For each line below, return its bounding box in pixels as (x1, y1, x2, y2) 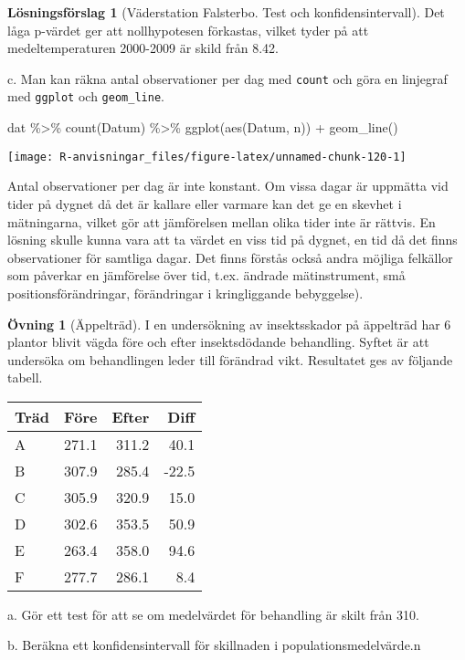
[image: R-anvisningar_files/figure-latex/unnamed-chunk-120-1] (7, 150, 407, 163)
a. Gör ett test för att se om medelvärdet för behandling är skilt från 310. (7, 604, 419, 623)
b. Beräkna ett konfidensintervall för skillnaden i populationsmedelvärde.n (7, 635, 421, 655)
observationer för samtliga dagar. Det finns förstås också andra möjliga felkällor (7, 247, 453, 267)
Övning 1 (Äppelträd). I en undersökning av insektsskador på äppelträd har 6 (7, 314, 451, 333)
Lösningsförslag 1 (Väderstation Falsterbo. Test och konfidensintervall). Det (7, 3, 445, 21)
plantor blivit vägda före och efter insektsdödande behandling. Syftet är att (7, 332, 429, 351)
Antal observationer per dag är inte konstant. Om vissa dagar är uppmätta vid (7, 176, 449, 195)
